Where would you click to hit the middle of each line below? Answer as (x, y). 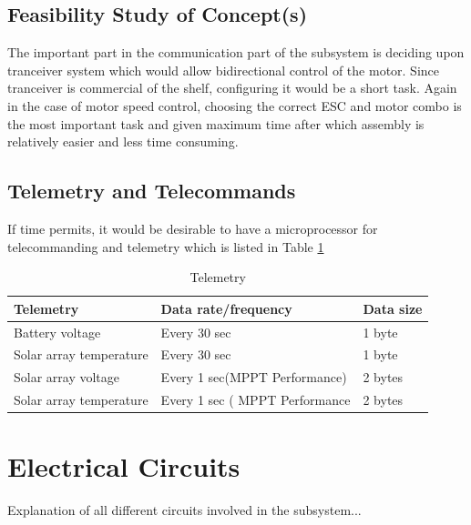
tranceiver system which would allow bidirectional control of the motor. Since (224, 70)
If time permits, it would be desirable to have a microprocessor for (193, 228)
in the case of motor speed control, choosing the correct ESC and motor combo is (235, 105)
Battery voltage (57, 332)
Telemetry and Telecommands (152, 191)
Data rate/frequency (226, 308)
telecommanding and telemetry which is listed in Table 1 (166, 246)
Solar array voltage (67, 377)
